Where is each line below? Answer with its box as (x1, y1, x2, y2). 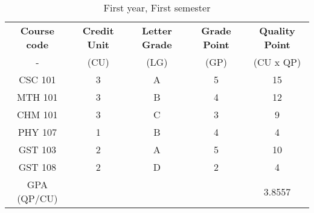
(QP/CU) (17, 191, 58, 205)
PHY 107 (18, 125, 57, 139)
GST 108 (18, 160, 56, 174)
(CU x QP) (253, 55, 301, 69)
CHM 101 (17, 107, 58, 121)
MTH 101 (17, 90, 58, 104)
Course (20, 24, 54, 37)
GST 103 (18, 142, 56, 156)
